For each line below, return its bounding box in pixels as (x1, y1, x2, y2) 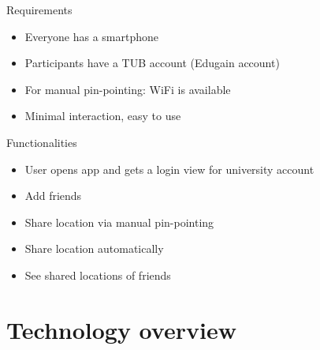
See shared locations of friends (24, 266, 171, 283)
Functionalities (6, 134, 77, 150)
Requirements (6, 2, 73, 17)
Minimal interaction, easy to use (24, 107, 181, 124)
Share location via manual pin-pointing (24, 213, 214, 230)
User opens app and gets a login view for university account (24, 160, 314, 177)
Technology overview (6, 313, 236, 345)
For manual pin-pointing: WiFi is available (24, 81, 231, 97)
